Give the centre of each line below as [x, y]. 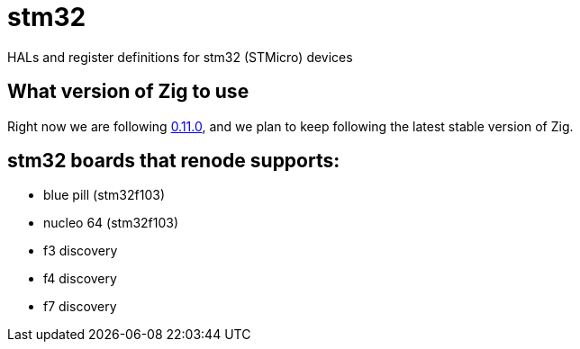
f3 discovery [81, 251]
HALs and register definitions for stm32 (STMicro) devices [180, 57]
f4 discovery [80, 279]
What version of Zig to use [128, 92]
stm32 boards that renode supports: [174, 161]
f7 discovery [80, 307]
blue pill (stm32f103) [104, 195]
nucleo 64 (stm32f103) [111, 223]
